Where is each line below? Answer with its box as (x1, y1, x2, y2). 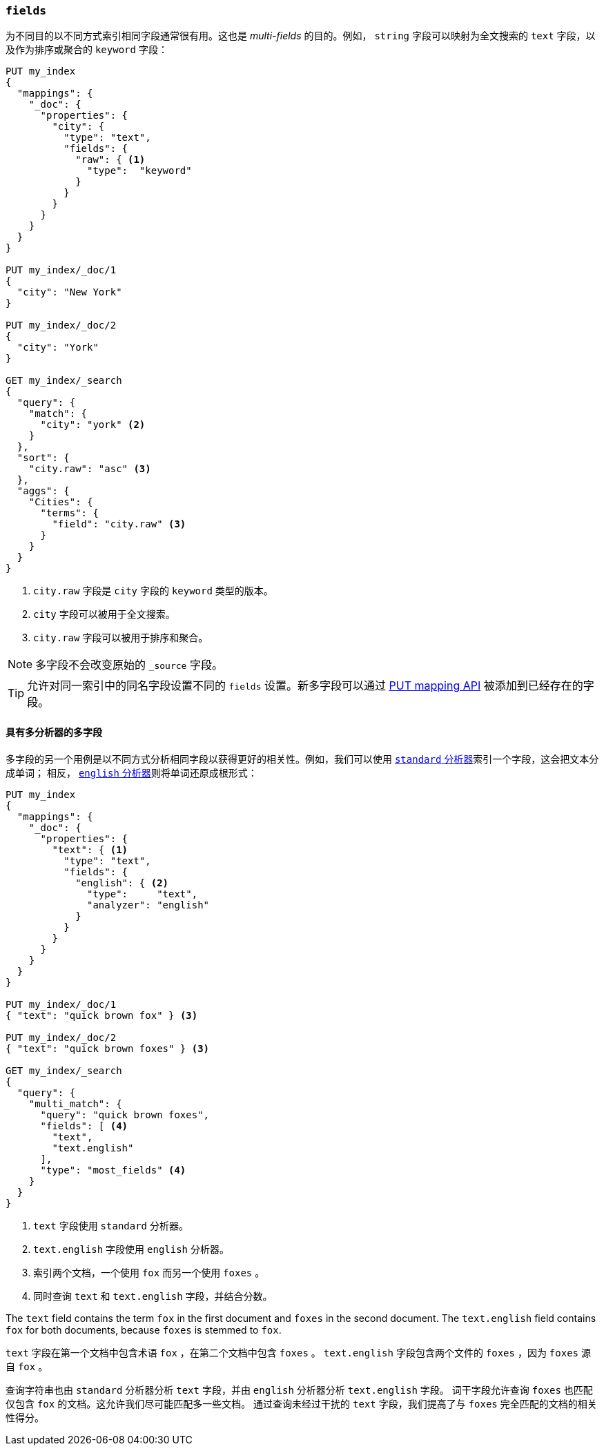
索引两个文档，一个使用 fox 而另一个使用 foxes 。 (33, 1266, 265, 1278)
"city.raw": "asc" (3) (28, 463, 151, 475)
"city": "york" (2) (40, 419, 146, 431)
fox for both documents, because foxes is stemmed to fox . (6, 1323, 282, 1336)
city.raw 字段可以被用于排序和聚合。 (33, 632, 208, 644)
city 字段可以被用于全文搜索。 (33, 608, 175, 621)
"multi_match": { (28, 1098, 122, 1109)
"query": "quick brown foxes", (40, 1109, 210, 1120)
